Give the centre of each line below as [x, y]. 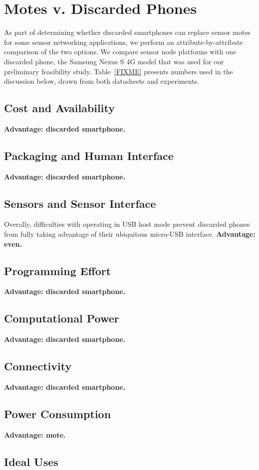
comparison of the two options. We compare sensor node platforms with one [120, 52]
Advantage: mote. [35, 434]
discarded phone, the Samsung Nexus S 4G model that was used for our [114, 61]
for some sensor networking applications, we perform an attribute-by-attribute [124, 42]
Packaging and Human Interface [89, 155]
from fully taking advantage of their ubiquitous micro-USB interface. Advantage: [130, 234]
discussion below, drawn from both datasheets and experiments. [102, 81]
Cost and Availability [59, 108]
